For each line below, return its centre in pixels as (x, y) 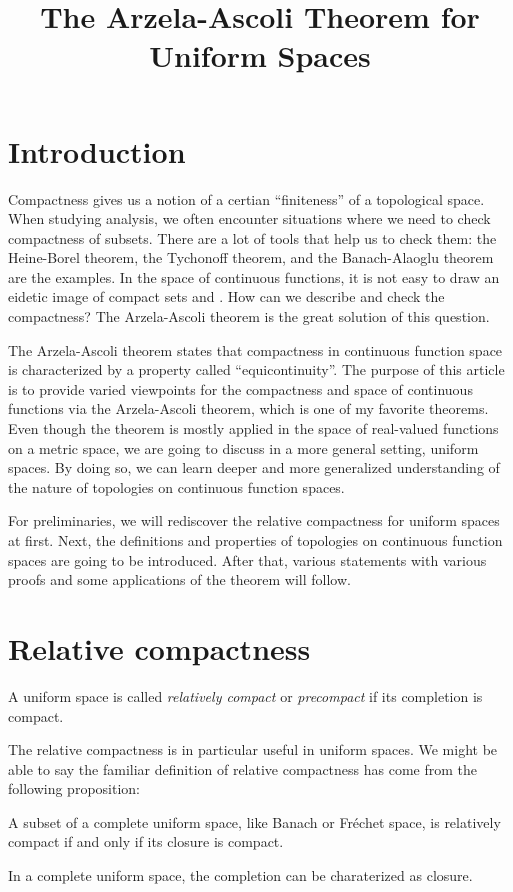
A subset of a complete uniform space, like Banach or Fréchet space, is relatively (254, 821)
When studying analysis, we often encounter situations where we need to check (249, 218)
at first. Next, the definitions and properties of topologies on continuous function (255, 540)
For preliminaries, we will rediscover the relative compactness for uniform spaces (254, 520)
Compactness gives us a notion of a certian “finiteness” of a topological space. (246, 198)
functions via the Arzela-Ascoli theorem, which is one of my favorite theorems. (248, 408)
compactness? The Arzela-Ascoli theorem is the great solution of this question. (249, 316)
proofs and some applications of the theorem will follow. (179, 579)
